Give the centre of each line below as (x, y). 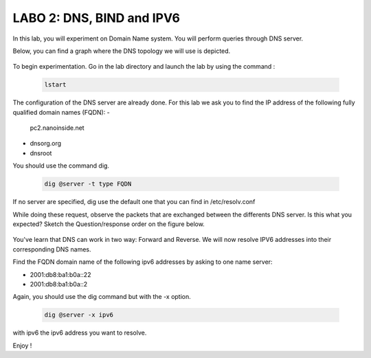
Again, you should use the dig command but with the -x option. (102, 297)
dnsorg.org (46, 144)
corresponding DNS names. (52, 249)
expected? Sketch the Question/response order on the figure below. (109, 224)
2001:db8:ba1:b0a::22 (60, 274)
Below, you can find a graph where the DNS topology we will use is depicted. (122, 51)
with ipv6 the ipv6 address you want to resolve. (80, 333)
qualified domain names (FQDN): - (61, 112)
